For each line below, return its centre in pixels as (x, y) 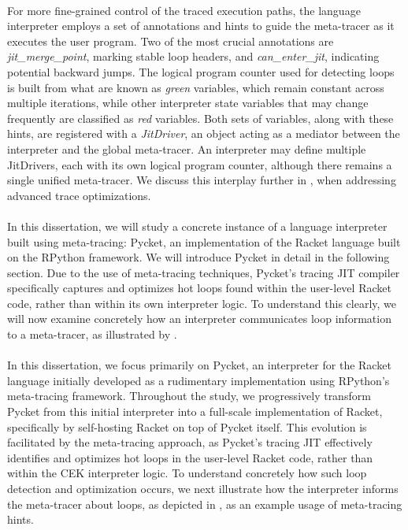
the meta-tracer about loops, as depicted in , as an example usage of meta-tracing (205, 504)
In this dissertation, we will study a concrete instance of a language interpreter (197, 226)
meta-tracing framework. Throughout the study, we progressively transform (189, 396)
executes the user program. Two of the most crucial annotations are (171, 41)
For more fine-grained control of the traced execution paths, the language (184, 10)
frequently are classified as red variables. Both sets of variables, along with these (200, 118)
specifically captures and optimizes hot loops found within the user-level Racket (199, 288)
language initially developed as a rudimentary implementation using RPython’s (198, 380)
